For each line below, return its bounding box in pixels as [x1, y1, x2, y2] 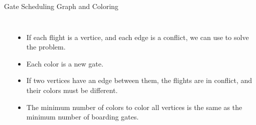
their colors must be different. [26, 84, 118, 95]
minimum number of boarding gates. [26, 111, 139, 122]
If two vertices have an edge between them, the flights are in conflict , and [26, 75, 252, 85]
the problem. [26, 41, 66, 52]
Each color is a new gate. [26, 58, 103, 68]
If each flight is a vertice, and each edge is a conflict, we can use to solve [26, 31, 249, 42]
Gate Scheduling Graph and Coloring [4, 1, 118, 11]
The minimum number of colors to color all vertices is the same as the [26, 101, 242, 112]
